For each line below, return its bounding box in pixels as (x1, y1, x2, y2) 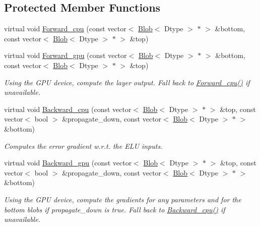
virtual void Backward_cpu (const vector (4, 103, 132, 114)
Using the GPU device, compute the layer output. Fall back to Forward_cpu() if (4, 77, 250, 87)
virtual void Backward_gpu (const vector (4, 157, 132, 168)
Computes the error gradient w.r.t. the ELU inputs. (4, 140, 163, 151)
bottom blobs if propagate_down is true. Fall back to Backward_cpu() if (4, 204, 225, 214)
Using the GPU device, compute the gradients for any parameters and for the (4, 194, 241, 204)
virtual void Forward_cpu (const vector (4, 23, 126, 34)
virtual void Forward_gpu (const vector (4, 50, 127, 61)
